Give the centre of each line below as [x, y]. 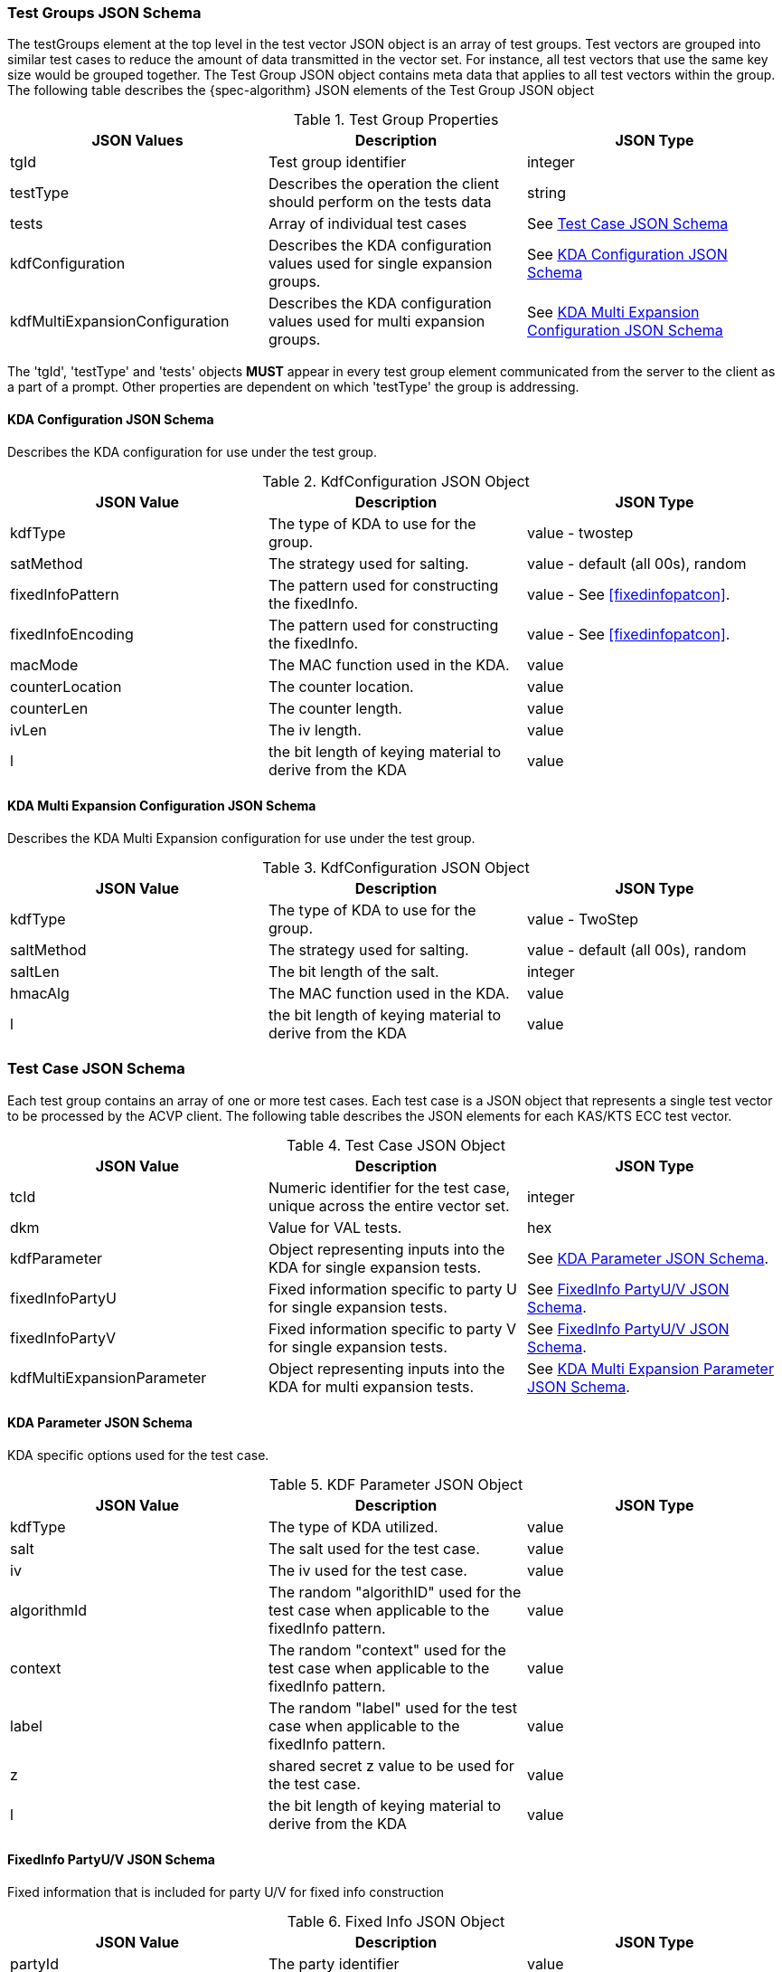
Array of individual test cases [367, 224]
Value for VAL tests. [335, 1227]
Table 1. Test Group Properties [396, 120]
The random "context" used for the [387, 1650]
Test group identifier [337, 162]
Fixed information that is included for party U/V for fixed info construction [226, 1892]
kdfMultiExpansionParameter [108, 1377]
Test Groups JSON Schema [104, 13]
